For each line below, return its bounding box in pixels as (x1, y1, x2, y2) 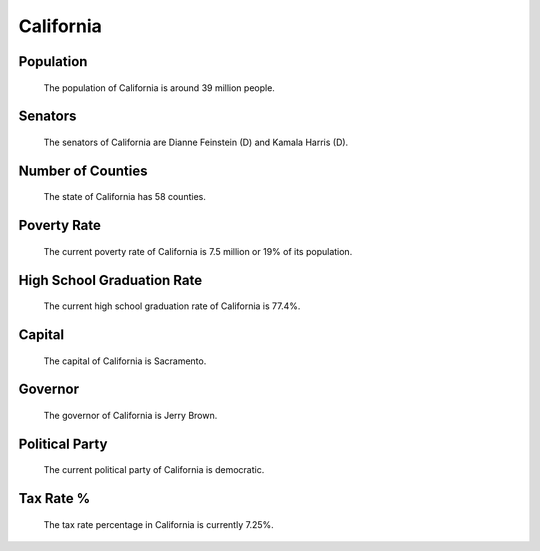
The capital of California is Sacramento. (43, 355, 207, 367)
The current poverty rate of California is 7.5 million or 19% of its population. (43, 245, 353, 257)
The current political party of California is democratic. (43, 464, 265, 476)
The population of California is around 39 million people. (43, 81, 275, 94)
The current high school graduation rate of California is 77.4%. (43, 300, 301, 312)
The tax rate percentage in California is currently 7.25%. (43, 518, 274, 530)
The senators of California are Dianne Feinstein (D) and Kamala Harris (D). (43, 136, 349, 148)
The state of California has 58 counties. (43, 191, 207, 203)
